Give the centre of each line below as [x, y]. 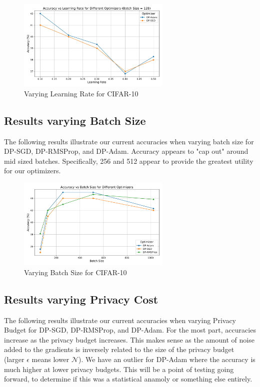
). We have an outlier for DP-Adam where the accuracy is [167, 359]
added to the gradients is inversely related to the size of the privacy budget [119, 349]
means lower [50, 359]
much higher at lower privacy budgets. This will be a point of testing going [119, 369]
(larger [14, 359]
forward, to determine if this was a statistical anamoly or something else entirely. [128, 379]
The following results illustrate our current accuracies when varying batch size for [129, 141]
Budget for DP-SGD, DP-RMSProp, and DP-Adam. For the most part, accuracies [130, 330]
